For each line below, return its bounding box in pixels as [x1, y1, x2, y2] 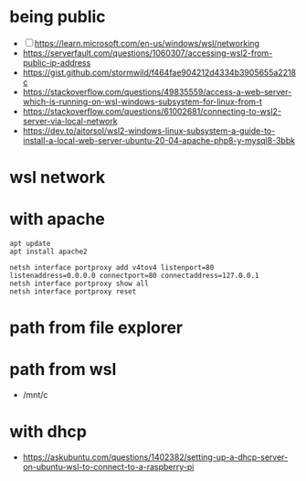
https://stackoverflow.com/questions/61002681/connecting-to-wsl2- [22, 105, 281, 116]
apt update [9, 240, 51, 249]
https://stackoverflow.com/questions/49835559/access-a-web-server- [22, 86, 292, 97]
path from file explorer [9, 317, 184, 338]
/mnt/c [22, 390, 48, 401]
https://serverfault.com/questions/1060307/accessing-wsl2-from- [22, 48, 273, 59]
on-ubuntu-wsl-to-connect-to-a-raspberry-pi [22, 462, 195, 473]
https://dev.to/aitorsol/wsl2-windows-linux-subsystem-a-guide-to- [22, 125, 276, 136]
